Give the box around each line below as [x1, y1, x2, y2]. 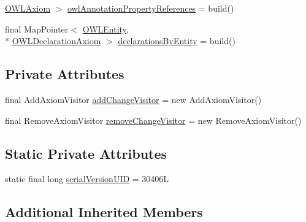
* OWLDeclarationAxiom [5, 34, 101, 47]
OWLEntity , [82, 22, 129, 35]
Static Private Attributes [5, 144, 167, 163]
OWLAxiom [5, 2, 51, 14]
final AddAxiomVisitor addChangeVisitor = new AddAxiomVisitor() [5, 93, 262, 105]
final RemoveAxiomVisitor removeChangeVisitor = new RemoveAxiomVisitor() [5, 113, 302, 126]
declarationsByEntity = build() [118, 34, 235, 47]
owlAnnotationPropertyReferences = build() [67, 2, 234, 14]
